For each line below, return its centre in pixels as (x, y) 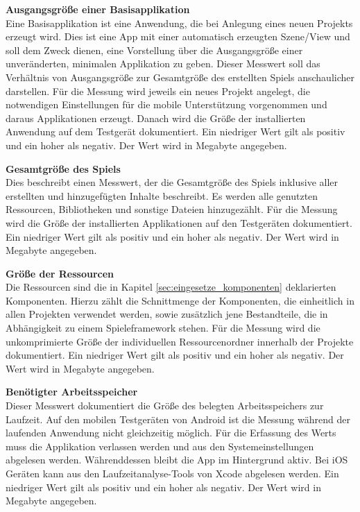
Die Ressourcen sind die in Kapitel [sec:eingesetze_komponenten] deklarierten (171, 287)
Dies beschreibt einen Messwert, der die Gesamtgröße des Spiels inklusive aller (172, 182)
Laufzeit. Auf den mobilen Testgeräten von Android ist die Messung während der (178, 419)
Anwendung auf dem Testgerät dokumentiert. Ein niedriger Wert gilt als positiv (175, 131)
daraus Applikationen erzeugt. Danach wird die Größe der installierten (156, 118)
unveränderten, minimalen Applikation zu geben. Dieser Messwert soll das (163, 63)
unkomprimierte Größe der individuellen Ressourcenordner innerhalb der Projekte (180, 341)
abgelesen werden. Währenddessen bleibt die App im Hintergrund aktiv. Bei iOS (177, 460)
